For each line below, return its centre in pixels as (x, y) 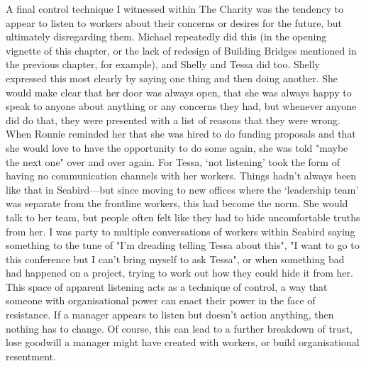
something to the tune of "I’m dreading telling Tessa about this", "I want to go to (183, 245)
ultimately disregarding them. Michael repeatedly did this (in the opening (166, 37)
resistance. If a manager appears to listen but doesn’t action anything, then (170, 315)
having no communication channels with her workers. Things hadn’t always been (181, 176)
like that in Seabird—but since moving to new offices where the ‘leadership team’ (182, 189)
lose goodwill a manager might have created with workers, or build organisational (183, 342)
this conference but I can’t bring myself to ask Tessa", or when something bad (175, 259)
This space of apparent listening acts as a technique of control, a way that (167, 286)
